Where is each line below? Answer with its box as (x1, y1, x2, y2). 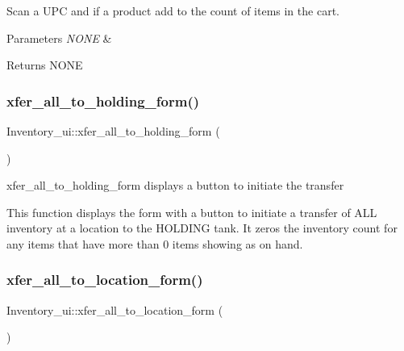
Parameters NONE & (6, 29, 112, 46)
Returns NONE (6, 56, 83, 73)
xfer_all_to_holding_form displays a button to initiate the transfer (6, 177, 344, 194)
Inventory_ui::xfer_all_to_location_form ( (6, 301, 223, 318)
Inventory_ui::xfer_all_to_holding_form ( (6, 123, 220, 139)
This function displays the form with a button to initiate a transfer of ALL (6, 203, 377, 220)
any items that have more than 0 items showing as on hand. (6, 235, 303, 252)
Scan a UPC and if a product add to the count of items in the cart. (6, 2, 339, 19)
